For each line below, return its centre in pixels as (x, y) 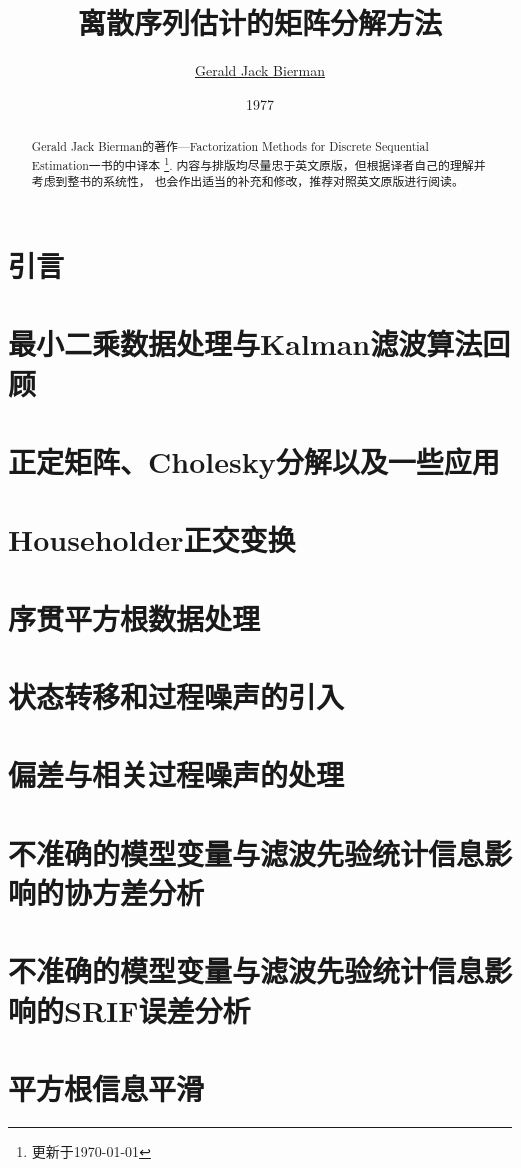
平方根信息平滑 (106, 1087)
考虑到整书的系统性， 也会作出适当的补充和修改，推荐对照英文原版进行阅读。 (247, 181)
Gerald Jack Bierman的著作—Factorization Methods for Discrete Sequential (230, 146)
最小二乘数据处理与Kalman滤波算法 (245, 343)
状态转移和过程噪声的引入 (176, 696)
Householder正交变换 (152, 539)
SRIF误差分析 (157, 1009)
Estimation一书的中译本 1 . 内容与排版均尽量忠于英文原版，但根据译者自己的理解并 (258, 163)
